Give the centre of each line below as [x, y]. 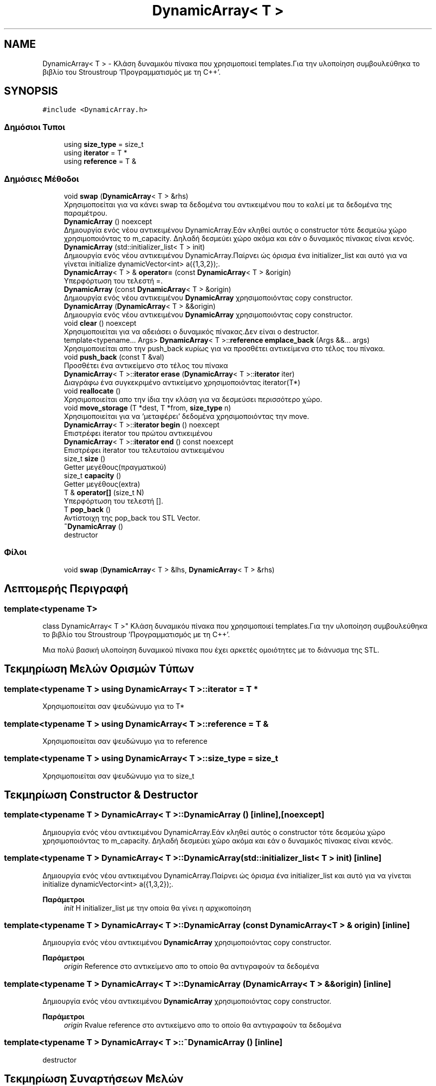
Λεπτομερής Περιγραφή [66, 589]
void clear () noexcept [100, 323]
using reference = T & [100, 161]
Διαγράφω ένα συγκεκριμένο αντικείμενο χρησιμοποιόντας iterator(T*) [182, 382]
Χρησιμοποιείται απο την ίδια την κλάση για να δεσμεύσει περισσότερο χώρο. [193, 399]
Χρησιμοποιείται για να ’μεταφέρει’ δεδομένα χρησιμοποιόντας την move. [186, 416]
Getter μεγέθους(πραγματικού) [115, 467]
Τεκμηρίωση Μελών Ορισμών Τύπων [99, 669]
